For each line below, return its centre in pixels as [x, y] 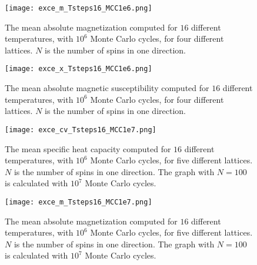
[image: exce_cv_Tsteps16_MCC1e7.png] [81, 130]
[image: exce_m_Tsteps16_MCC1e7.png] [79, 202]
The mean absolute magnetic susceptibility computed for [107, 88]
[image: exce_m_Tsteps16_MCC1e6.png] [79, 8]
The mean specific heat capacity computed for [88, 148]
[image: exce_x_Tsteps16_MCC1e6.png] [79, 69]
